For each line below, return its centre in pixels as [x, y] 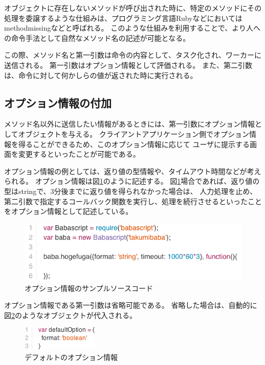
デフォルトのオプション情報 [71, 357]
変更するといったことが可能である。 [79, 154]
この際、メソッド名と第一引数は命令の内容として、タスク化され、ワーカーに [133, 55]
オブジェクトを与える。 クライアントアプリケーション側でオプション [134, 133]
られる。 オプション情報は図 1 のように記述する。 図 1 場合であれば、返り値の [132, 181]
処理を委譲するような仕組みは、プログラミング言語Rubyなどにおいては [123, 18]
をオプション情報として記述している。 [69, 211]
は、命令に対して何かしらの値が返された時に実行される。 [101, 75]
